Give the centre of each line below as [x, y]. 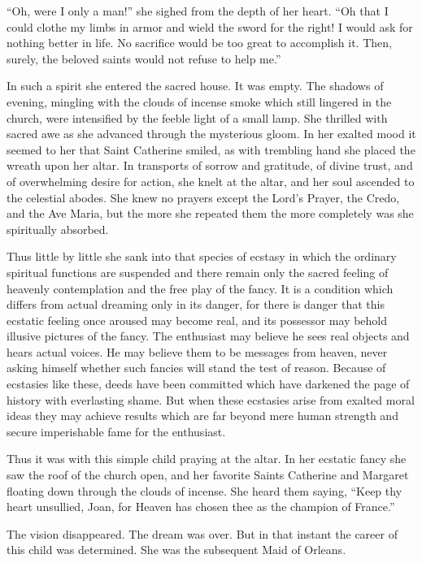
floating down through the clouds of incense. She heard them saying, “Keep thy [204, 490]
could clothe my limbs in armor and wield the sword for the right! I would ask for [210, 26]
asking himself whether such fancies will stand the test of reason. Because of [196, 368]
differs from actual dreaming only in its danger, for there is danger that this [196, 304]
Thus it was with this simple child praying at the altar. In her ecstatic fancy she [207, 459]
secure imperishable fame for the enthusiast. [116, 431]
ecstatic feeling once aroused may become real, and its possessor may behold [197, 320]
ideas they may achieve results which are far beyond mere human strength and [202, 416]
